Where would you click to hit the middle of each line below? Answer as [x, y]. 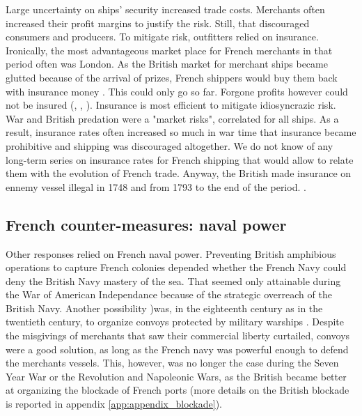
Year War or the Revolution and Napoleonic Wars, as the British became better [176, 376]
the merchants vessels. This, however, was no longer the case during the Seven [172, 363]
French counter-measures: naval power [146, 224]
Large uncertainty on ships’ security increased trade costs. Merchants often [165, 9]
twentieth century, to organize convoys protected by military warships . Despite [175, 322]
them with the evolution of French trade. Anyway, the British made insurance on [179, 173]
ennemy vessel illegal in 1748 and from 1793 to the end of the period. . [156, 186]
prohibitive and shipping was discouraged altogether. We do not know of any [170, 145]
